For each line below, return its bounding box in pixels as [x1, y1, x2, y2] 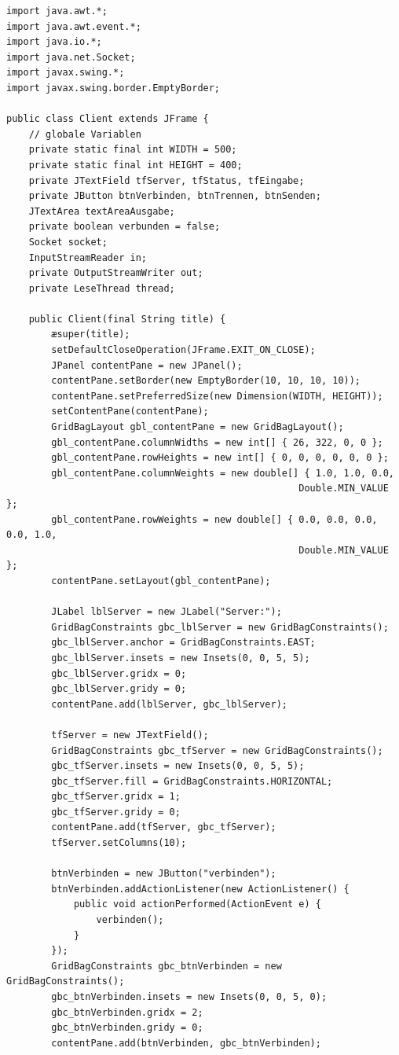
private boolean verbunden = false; [28, 221, 221, 233]
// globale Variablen [28, 128, 141, 140]
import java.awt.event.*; [6, 20, 141, 32]
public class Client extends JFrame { [6, 113, 209, 125]
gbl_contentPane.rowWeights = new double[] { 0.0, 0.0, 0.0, [51, 513, 378, 525]
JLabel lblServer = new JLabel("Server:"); [51, 606, 282, 618]
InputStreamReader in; [28, 252, 147, 263]
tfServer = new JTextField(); [51, 729, 209, 741]
